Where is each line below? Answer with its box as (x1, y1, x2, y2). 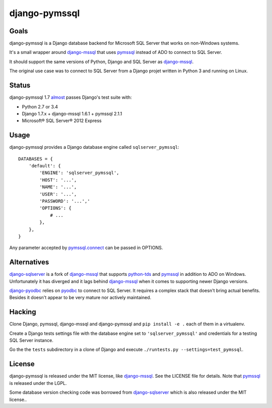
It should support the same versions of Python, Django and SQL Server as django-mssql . (9, 59, 194, 65)
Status (9, 81, 31, 90)
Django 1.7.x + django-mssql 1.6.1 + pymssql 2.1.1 (22, 110, 122, 116)
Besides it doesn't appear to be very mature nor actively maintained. (9, 295, 152, 301)
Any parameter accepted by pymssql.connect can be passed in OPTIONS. (9, 245, 163, 251)
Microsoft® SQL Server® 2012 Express (22, 118, 102, 124)
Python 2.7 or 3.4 (22, 103, 58, 109)
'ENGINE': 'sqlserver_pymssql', (39, 170, 119, 176)
